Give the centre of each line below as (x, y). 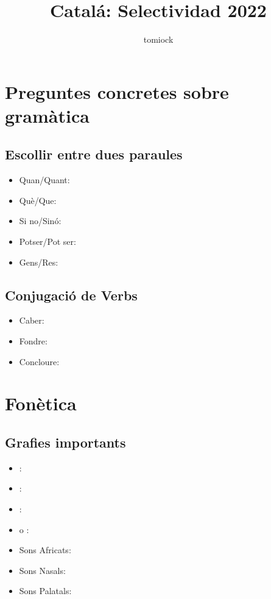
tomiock (158, 39)
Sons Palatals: (45, 591)
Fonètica (41, 403)
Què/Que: (38, 200)
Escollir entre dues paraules (94, 154)
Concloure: (39, 361)
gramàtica (47, 115)
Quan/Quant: (44, 180)
